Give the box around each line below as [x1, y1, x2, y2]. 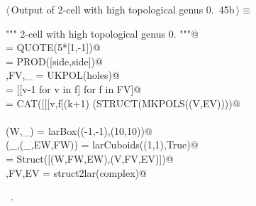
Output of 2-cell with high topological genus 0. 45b [11, 2, 235, 16]
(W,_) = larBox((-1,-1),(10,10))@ [6, 123, 152, 138]
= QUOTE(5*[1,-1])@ [6, 40, 101, 55]
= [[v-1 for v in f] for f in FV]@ [6, 81, 142, 96]
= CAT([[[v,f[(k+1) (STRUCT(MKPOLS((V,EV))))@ [6, 95, 240, 110]
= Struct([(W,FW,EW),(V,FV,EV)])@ [6, 151, 174, 166]
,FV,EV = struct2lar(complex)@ [6, 165, 147, 180]
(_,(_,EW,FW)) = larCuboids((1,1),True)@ [6, 137, 199, 152]
